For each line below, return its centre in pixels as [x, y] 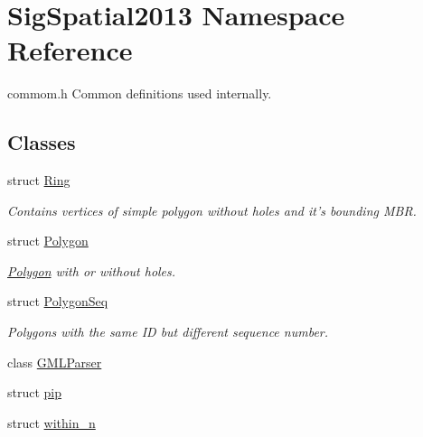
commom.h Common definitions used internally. [140, 93]
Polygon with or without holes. [92, 270]
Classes [42, 142]
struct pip [35, 392]
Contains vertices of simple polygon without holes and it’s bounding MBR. [212, 210]
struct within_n [52, 422]
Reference [70, 50]
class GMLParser [55, 362]
